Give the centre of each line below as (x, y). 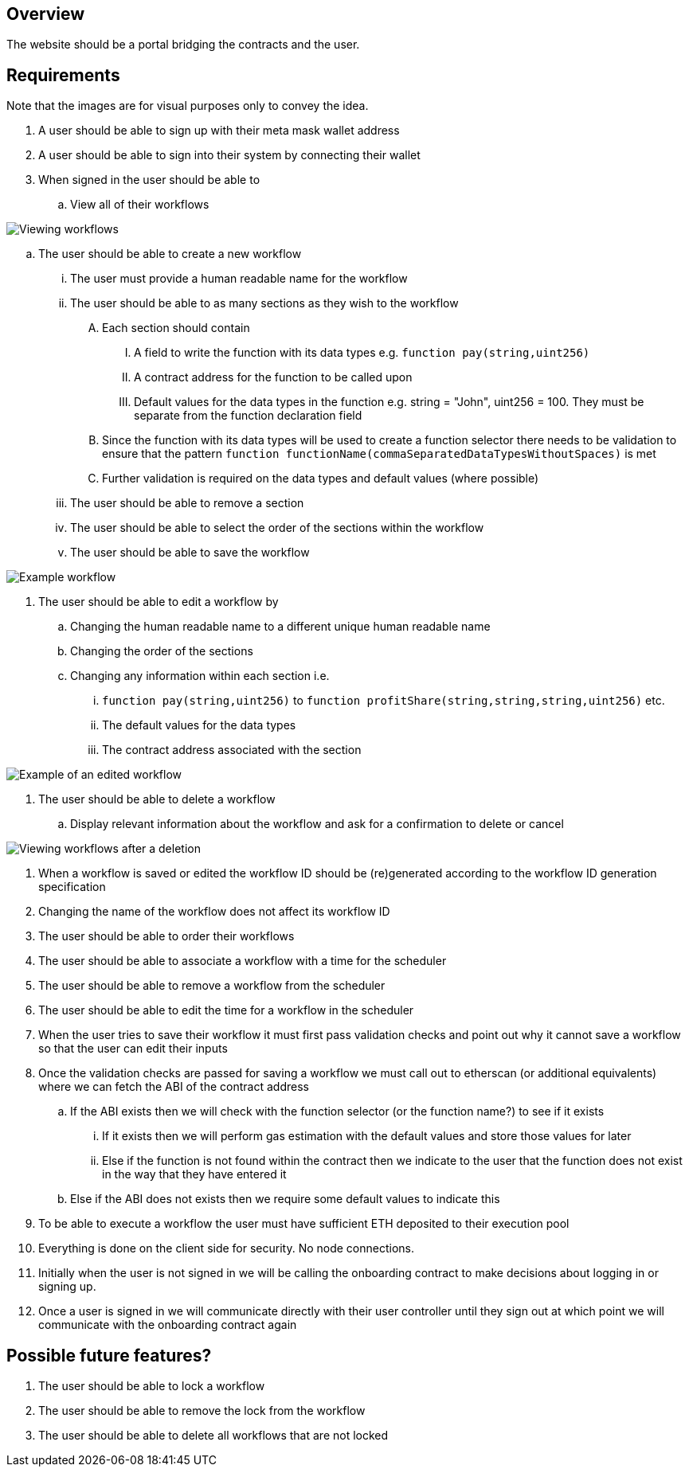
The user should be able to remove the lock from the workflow (202, 1411)
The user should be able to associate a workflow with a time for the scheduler (243, 961)
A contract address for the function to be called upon (273, 377)
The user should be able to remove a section (187, 503)
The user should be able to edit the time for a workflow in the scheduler (226, 1010)
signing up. (67, 1287)
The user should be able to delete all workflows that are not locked (213, 1436)
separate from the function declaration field (248, 416)
